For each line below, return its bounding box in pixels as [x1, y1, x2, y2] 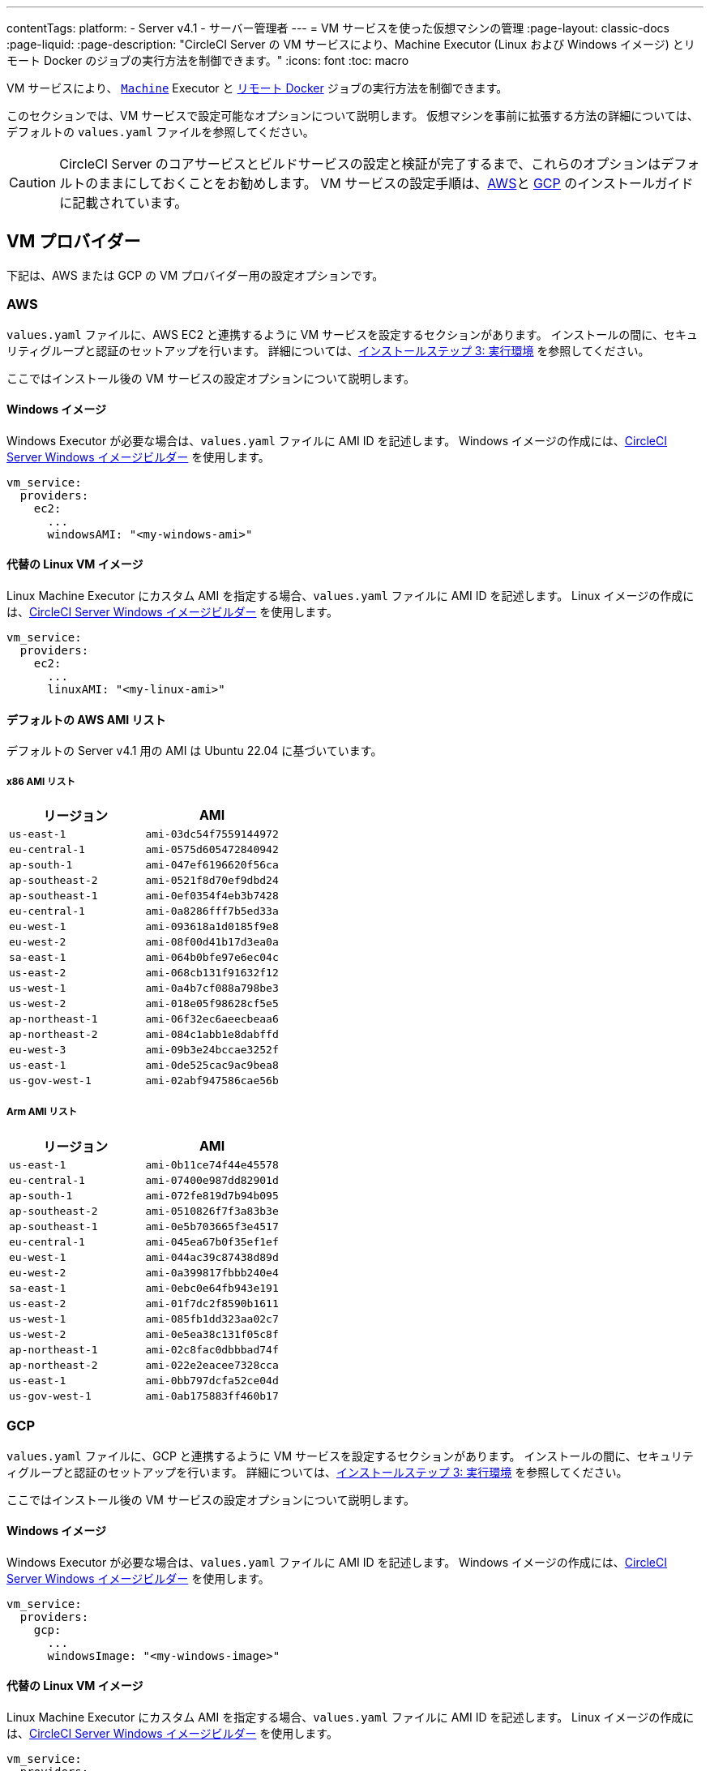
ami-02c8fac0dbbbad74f [145, 1343, 279, 1356]
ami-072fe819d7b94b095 [145, 1189, 279, 1202]
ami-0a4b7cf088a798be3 [145, 982, 279, 995]
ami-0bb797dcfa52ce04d [145, 1374, 279, 1387]
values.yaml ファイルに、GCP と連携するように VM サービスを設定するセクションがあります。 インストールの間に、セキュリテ [6, 1448, 694, 1463]
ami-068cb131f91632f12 [145, 967, 279, 980]
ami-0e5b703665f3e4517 [145, 1220, 279, 1233]
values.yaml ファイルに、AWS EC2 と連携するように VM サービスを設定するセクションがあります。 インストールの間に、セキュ [6, 327, 698, 341]
